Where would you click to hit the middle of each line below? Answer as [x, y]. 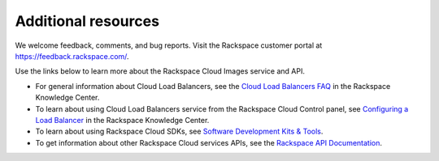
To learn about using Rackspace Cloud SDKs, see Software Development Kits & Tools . [179, 131]
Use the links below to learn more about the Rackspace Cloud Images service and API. [160, 71]
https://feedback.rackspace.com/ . [72, 56]
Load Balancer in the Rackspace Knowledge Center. [122, 120]
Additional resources [87, 21]
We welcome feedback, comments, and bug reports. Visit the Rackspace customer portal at [169, 45]
